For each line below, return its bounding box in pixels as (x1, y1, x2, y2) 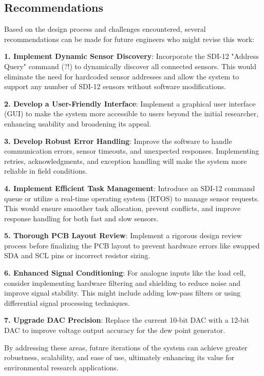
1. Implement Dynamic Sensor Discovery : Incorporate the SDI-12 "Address (4, 51, 259, 61)
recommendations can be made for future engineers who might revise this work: (4, 33, 255, 44)
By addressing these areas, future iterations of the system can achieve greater (4, 342, 248, 352)
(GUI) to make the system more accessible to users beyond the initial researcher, (4, 108, 259, 119)
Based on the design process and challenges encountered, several (4, 24, 206, 34)
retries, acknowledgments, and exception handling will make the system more (4, 155, 247, 166)
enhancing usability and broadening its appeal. (4, 118, 152, 129)
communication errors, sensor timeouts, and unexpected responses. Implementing (4, 145, 259, 156)
